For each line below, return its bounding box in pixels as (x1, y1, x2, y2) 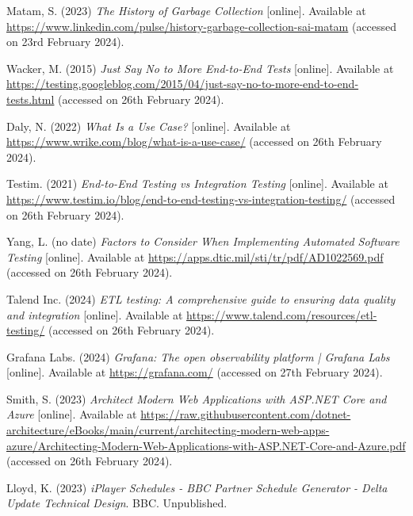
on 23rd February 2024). (6, 33, 124, 50)
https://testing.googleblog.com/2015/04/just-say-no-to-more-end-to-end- (6, 75, 359, 92)
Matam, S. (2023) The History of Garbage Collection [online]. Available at (6, 2, 366, 18)
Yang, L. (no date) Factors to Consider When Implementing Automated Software (6, 233, 400, 250)
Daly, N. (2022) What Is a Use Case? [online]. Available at (6, 117, 291, 134)
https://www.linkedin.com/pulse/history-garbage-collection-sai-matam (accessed (6, 17, 397, 34)
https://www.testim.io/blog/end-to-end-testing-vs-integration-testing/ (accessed (6, 190, 396, 207)
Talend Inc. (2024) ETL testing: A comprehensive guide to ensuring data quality (6, 290, 396, 307)
